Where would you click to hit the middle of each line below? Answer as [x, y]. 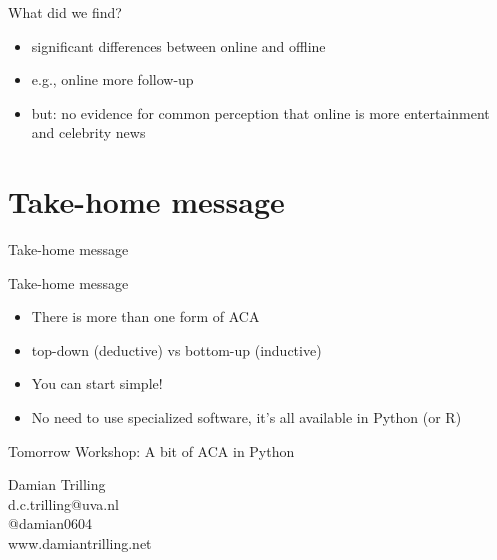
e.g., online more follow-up [112, 79]
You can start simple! [97, 383]
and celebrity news [88, 132]
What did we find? [65, 12]
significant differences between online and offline [178, 45]
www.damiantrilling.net [80, 543]
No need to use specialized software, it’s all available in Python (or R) [246, 417]
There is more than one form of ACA [145, 316]
